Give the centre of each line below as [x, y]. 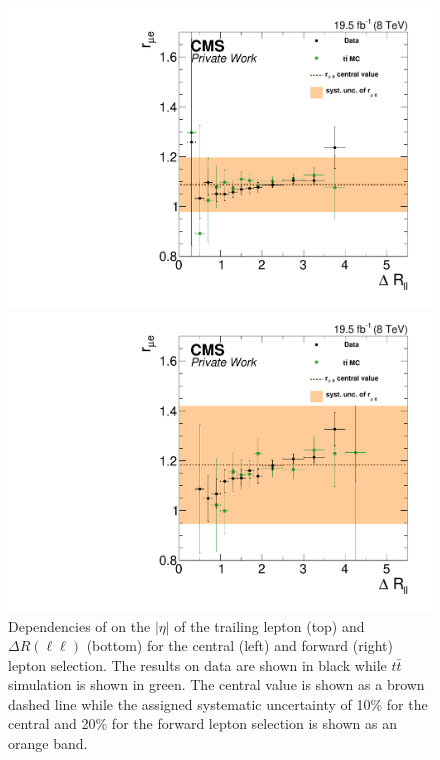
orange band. [48, 743]
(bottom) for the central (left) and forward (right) [239, 645]
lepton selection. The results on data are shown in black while [197, 664]
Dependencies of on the [79, 625]
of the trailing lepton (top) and [269, 625]
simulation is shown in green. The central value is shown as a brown [216, 684]
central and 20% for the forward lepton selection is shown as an [202, 723]
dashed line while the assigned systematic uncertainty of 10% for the [218, 703]
